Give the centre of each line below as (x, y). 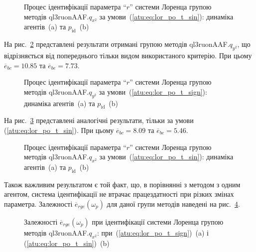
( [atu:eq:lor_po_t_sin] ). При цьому (59, 130)
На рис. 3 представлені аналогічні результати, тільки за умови (99, 120)
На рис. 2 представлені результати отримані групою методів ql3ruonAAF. (117, 44)
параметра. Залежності (38, 203)
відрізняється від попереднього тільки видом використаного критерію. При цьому (128, 55)
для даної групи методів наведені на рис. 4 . (173, 203)
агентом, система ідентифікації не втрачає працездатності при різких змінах (119, 194)
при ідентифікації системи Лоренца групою (158, 221)
